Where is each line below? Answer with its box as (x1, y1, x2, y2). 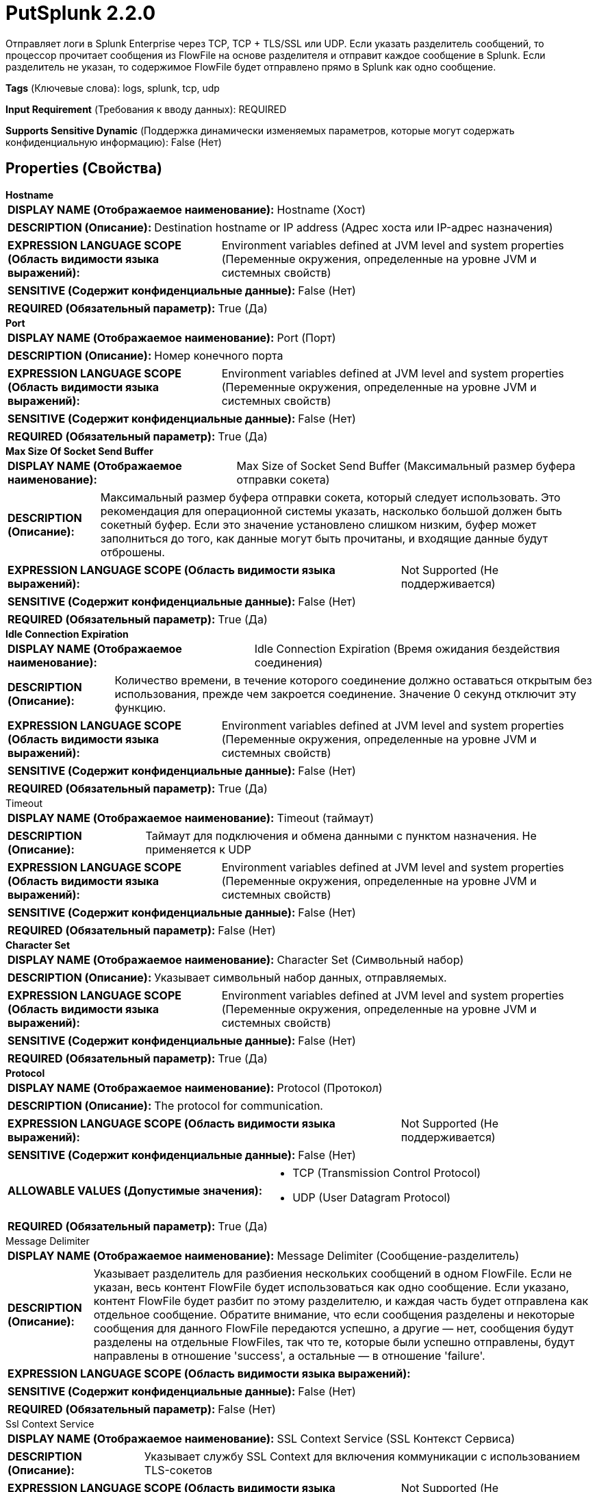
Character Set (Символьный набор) (277, 952, 464, 967)
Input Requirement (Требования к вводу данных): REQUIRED (5, 103, 287, 115)
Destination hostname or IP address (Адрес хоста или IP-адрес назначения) (154, 220, 553, 234)
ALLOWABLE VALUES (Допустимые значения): (8, 1183, 263, 1197)
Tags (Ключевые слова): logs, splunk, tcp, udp (5, 82, 220, 94)
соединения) (254, 655, 323, 669)
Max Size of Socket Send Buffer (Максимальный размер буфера (236, 458, 576, 473)
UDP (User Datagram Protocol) (292, 1190, 451, 1204)
